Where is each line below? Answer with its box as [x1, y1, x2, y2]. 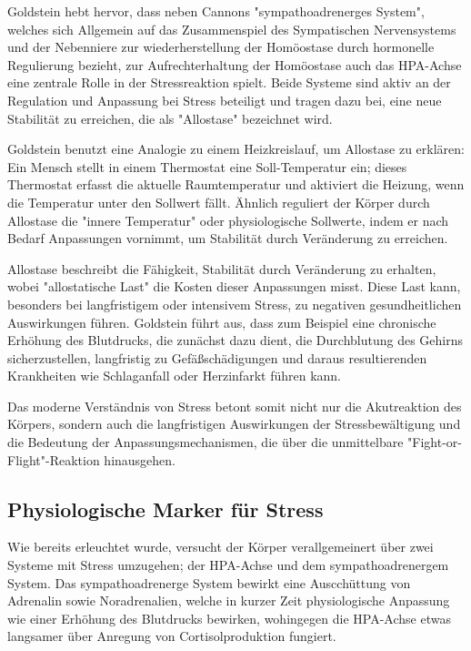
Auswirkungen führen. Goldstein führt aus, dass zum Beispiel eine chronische [7, 312, 436, 331]
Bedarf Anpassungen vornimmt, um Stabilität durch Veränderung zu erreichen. [7, 229, 448, 248]
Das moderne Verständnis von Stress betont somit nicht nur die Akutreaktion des [7, 396, 462, 415]
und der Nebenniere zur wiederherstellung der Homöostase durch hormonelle [7, 37, 435, 56]
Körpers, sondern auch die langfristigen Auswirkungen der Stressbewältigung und [7, 414, 461, 433]
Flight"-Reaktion [7, 450, 100, 469]
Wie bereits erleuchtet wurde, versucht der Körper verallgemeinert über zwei [7, 537, 434, 556]
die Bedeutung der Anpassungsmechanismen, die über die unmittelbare [7, 432, 404, 452]
